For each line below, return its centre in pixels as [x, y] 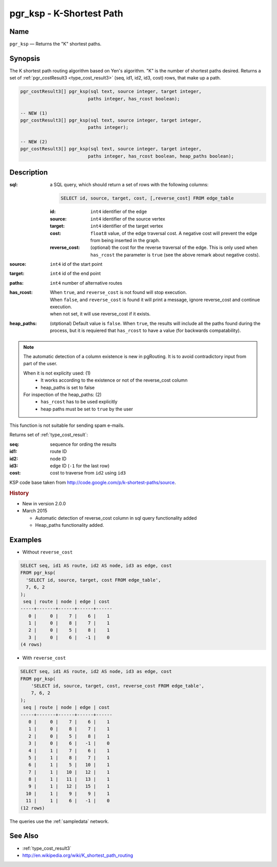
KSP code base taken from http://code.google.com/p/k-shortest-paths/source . [93, 482]
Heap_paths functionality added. [70, 525]
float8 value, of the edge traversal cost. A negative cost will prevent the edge [174, 233]
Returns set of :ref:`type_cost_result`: [49, 435]
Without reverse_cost [47, 552]
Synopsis [25, 58]
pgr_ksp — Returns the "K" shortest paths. [56, 44]
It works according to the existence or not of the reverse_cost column [114, 380]
